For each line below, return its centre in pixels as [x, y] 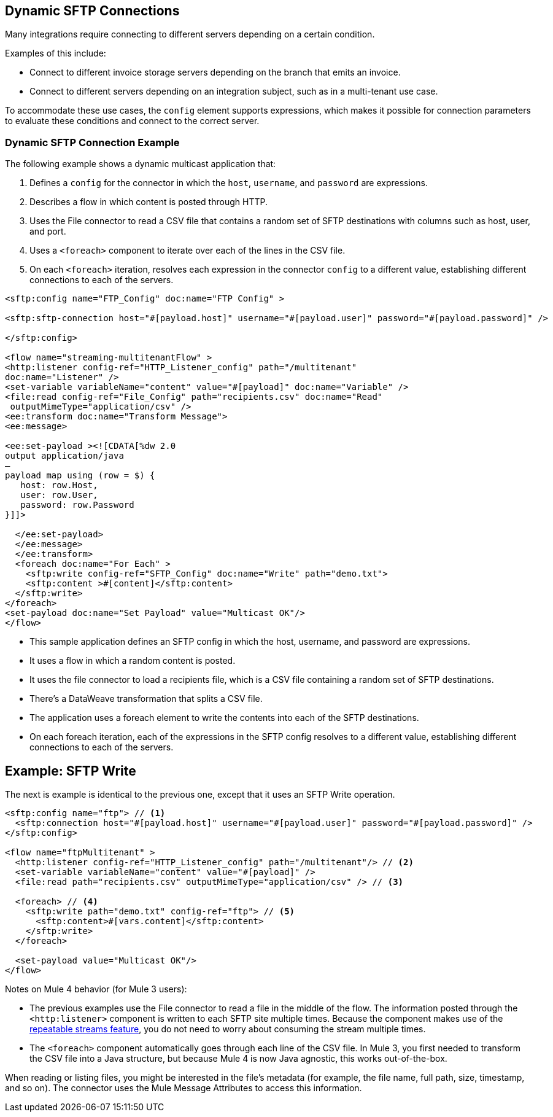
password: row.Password [77, 505]
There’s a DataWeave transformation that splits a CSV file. [146, 699]
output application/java [64, 456]
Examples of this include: [56, 53]
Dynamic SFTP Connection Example [92, 142]
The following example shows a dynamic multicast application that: [141, 164]
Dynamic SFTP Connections [92, 11]
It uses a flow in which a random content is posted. [133, 661]
